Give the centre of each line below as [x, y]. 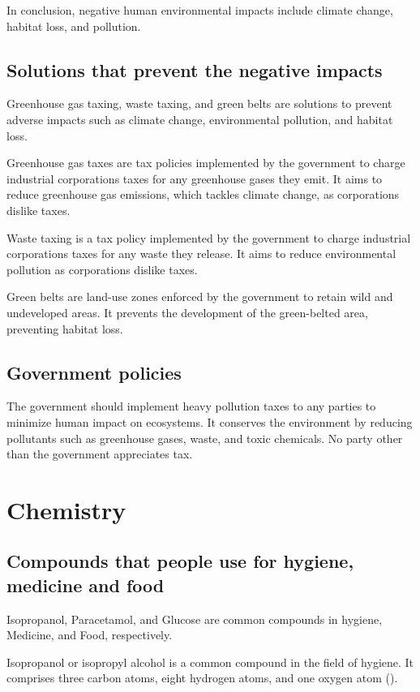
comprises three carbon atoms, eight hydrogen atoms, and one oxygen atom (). [202, 678]
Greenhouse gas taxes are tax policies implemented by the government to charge [206, 163]
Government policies [94, 372]
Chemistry [66, 509]
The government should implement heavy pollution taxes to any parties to [191, 406]
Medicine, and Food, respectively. [90, 635]
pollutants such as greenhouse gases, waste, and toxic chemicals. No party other [205, 438]
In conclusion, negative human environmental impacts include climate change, [200, 10]
